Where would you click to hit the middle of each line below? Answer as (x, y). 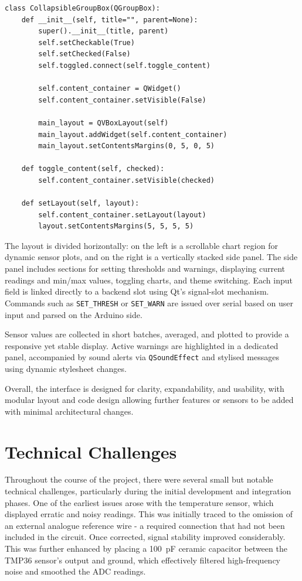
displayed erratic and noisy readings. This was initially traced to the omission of (149, 514)
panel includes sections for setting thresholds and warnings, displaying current (145, 269)
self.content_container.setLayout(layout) (122, 215)
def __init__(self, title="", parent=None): (110, 20)
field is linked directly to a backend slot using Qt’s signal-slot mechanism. (137, 291)
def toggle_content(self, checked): (93, 169)
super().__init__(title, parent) (104, 31)
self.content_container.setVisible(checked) (126, 180)
